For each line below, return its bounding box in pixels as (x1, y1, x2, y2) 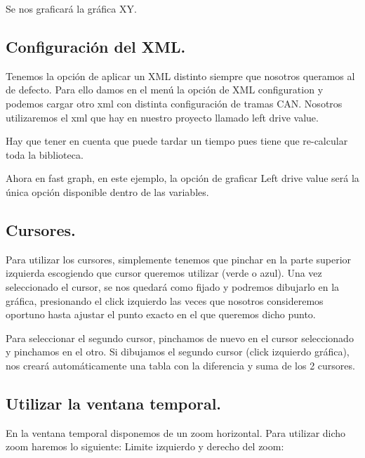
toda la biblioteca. (6, 147, 84, 162)
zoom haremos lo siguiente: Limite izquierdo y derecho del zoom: (6, 439, 284, 454)
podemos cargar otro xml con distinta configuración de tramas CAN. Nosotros (6, 96, 343, 110)
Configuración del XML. (6, 35, 186, 57)
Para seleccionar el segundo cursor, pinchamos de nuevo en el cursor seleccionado (6, 330, 354, 345)
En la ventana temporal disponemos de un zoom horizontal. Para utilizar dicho (6, 425, 346, 440)
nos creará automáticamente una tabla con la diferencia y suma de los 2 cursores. (6, 358, 355, 372)
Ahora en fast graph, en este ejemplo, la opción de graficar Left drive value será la (6, 171, 359, 185)
